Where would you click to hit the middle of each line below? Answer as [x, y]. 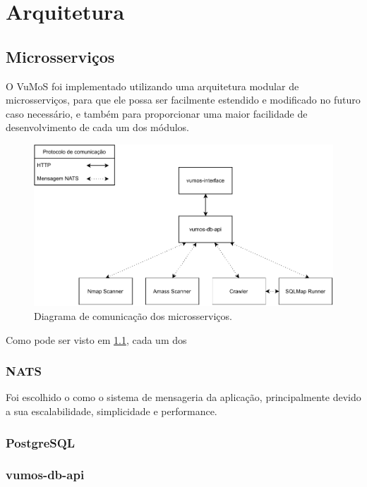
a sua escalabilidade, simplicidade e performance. [112, 411]
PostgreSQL [41, 442]
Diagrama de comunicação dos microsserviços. [133, 315]
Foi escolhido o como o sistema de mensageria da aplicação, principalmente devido [183, 397]
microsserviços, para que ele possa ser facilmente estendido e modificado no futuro [183, 100]
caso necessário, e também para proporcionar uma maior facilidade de [157, 113]
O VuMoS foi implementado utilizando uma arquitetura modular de [152, 86]
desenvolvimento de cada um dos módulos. [97, 127]
